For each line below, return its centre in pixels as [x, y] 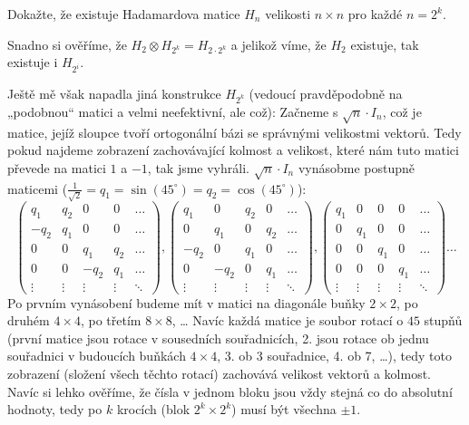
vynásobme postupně [356, 167]
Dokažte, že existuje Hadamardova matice [124, 14]
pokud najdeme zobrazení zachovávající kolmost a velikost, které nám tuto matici [233, 150]
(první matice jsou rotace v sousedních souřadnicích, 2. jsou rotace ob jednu [218, 338]
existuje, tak [385, 44]
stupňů [443, 320]
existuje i [33, 62]
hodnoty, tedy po [55, 409]
